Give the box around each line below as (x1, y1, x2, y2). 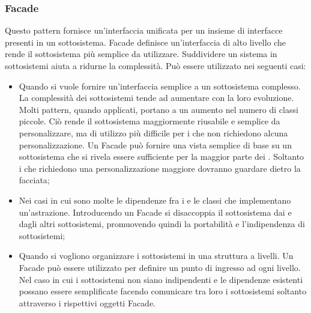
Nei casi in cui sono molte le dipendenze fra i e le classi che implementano (19, 193, 291, 206)
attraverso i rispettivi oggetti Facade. (19, 296, 155, 309)
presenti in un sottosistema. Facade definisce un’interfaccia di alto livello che (5, 35, 286, 48)
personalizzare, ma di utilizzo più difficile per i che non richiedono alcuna (19, 126, 288, 139)
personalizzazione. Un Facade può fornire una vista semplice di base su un (19, 138, 292, 151)
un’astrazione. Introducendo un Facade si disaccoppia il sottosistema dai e (19, 205, 292, 218)
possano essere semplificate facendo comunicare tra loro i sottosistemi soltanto (19, 285, 307, 297)
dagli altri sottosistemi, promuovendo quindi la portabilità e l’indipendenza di (19, 217, 305, 230)
